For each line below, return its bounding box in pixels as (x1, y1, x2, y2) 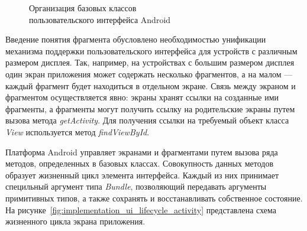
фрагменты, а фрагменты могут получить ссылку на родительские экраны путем (5, 102, 295, 115)
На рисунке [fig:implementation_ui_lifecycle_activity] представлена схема (5, 203, 276, 216)
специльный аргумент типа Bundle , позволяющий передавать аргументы (5, 180, 267, 193)
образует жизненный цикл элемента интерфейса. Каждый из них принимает (5, 168, 279, 181)
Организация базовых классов (29, 2, 137, 14)
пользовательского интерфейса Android (29, 13, 171, 25)
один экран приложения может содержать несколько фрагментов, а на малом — (5, 67, 293, 80)
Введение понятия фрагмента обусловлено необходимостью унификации (5, 33, 266, 45)
